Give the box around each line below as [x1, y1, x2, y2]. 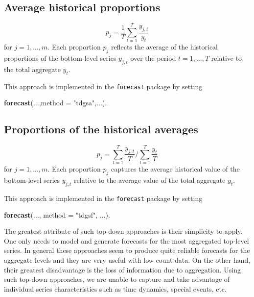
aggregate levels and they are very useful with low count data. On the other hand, [4, 254, 251, 265]
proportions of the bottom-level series [4, 53, 116, 63]
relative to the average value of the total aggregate [74, 175, 226, 185]
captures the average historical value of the [111, 164, 240, 174]
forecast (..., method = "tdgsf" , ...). [4, 209, 110, 220]
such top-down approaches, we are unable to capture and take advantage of [4, 274, 230, 284]
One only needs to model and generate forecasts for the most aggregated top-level [4, 235, 249, 246]
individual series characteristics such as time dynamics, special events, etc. [4, 283, 227, 294]
